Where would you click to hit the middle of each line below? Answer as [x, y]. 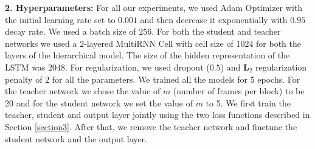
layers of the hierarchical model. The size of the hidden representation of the [147, 55]
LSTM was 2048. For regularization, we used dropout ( [107, 67]
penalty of [24, 79]
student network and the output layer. [76, 138]
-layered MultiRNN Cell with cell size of [159, 43]
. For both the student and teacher [216, 31]
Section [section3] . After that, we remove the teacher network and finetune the [151, 126]
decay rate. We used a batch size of [71, 31]
